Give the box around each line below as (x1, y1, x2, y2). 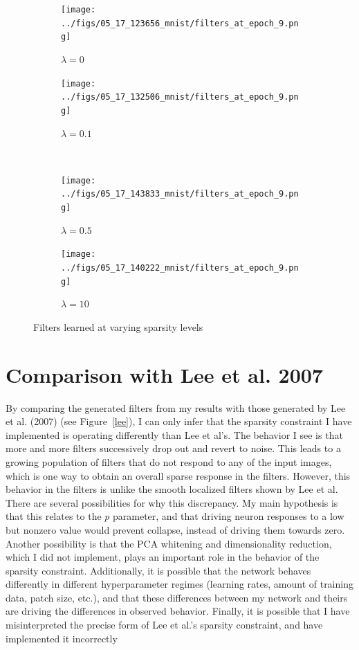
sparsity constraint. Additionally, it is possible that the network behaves (6, 563, 311, 577)
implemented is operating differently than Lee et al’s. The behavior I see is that (6, 427, 343, 442)
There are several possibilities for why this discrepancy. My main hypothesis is (6, 495, 338, 509)
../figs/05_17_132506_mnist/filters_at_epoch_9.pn (61, 92, 299, 102)
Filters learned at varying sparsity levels (33, 319, 203, 334)
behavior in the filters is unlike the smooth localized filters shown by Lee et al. (6, 482, 338, 496)
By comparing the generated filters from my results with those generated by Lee (6, 400, 346, 415)
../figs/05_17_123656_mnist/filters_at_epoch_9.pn (61, 18, 299, 28)
